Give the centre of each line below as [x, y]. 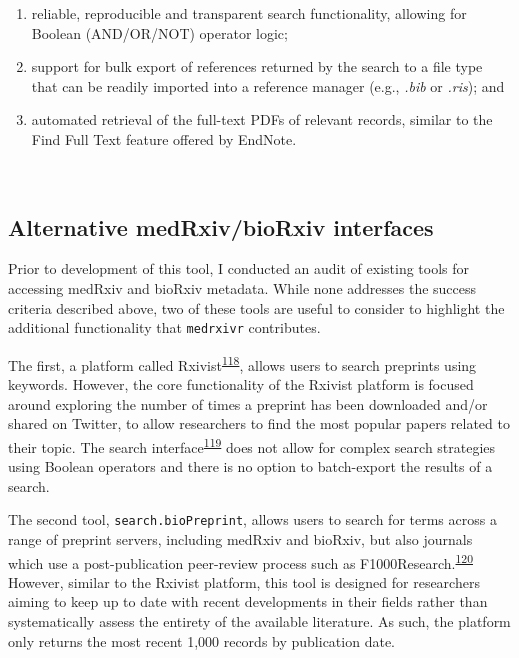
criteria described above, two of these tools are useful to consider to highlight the [256, 307]
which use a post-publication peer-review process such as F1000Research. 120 [240, 561]
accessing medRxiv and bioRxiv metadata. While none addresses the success [242, 287]
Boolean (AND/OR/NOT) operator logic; [159, 32]
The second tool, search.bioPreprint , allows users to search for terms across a [252, 519]
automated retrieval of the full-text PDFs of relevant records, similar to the [262, 119]
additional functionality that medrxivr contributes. [164, 327]
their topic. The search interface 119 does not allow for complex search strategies [252, 445]
